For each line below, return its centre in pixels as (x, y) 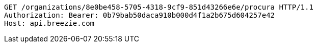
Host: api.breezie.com (49, 23)
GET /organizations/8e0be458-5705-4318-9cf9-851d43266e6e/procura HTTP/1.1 (159, 7)
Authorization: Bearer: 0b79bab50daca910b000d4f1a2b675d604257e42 (140, 15)
